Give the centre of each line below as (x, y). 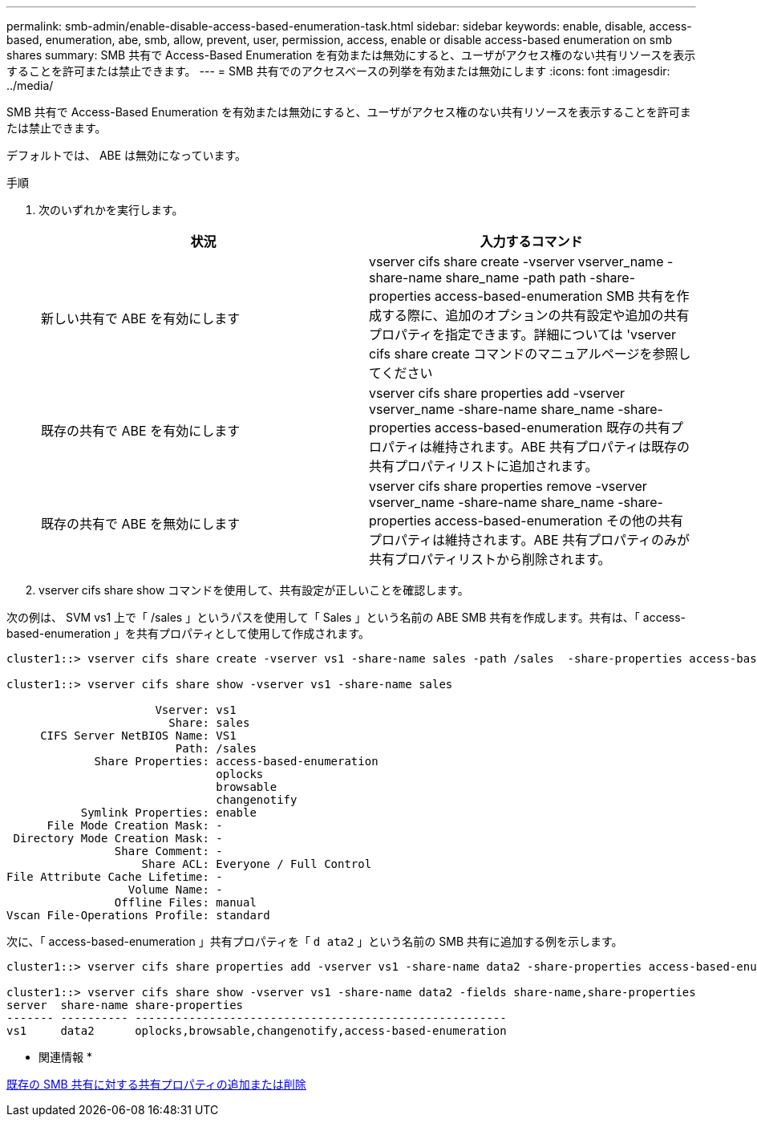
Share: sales (209, 723)
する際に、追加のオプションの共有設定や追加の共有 (536, 315)
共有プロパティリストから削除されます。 (490, 559)
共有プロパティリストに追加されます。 (484, 466)
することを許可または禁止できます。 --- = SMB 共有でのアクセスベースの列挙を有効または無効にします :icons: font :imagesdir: (338, 71)
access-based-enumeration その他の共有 (559, 521)
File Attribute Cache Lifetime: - (115, 877)
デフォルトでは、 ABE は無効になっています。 (127, 155)
